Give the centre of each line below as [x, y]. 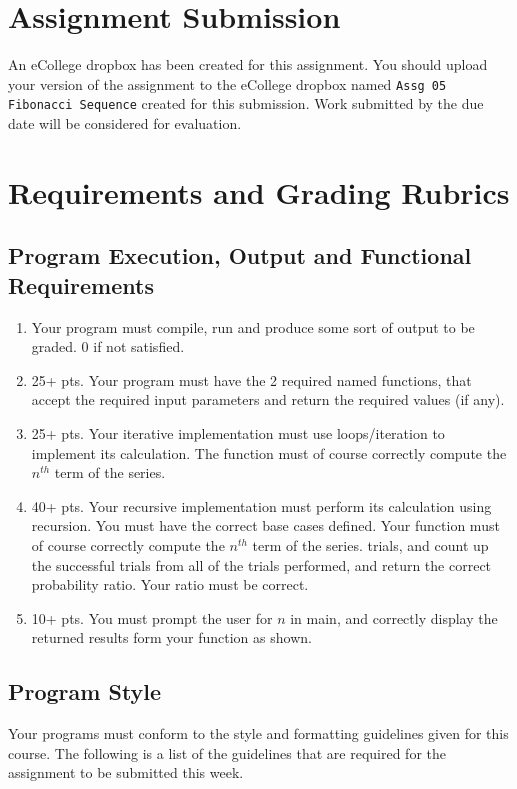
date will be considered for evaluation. [125, 123]
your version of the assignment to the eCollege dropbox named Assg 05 [227, 83]
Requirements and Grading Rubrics [259, 191]
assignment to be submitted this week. [126, 772]
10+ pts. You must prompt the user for [152, 617]
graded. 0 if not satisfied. [108, 346]
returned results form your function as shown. [171, 637]
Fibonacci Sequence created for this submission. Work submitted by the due [246, 103]
